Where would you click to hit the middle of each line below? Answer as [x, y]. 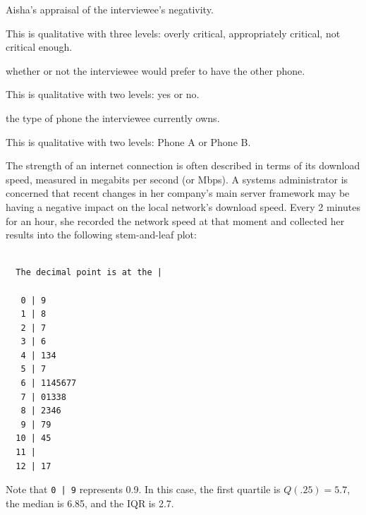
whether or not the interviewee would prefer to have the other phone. [155, 70]
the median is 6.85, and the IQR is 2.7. [90, 503]
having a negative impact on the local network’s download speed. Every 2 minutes [183, 206]
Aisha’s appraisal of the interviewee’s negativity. [110, 9]
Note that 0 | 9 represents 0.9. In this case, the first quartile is [143, 489]
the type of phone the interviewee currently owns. [113, 117]
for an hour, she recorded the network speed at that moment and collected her [175, 220]
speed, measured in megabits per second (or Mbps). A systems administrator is [177, 179]
